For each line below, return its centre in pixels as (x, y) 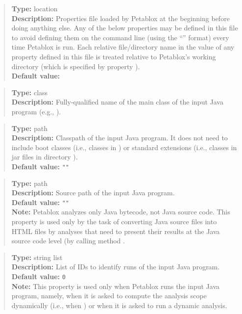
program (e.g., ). (36, 111)
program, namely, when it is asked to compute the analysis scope (109, 296)
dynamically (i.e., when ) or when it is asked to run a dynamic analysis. (119, 305)
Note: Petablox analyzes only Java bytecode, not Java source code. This (121, 212)
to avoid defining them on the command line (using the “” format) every (120, 37)
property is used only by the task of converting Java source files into (114, 221)
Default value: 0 (38, 276)
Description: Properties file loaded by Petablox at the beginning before (121, 18)
